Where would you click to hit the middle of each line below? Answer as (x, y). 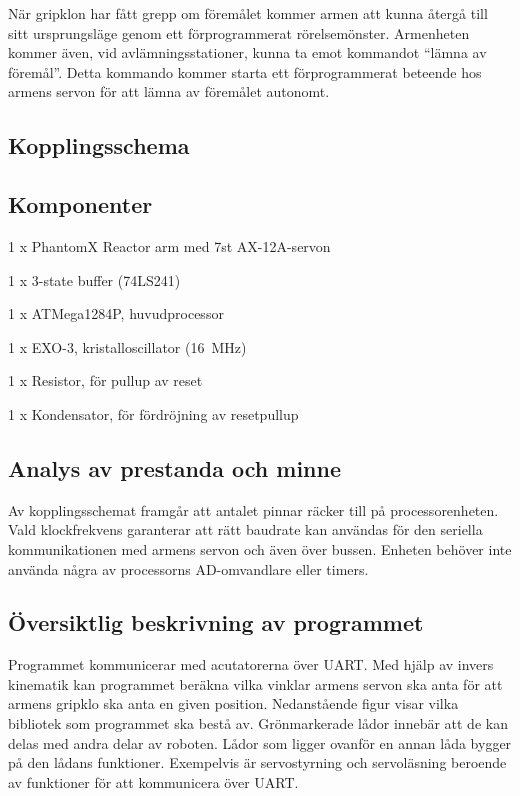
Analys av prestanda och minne (174, 467)
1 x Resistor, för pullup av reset (105, 380)
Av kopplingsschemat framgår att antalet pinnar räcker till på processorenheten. (253, 509)
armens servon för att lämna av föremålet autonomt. (169, 91)
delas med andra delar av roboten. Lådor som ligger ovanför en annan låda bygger (260, 742)
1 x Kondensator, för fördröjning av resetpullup (153, 413)
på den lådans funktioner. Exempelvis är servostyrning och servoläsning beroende (257, 762)
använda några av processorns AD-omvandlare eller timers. (188, 568)
